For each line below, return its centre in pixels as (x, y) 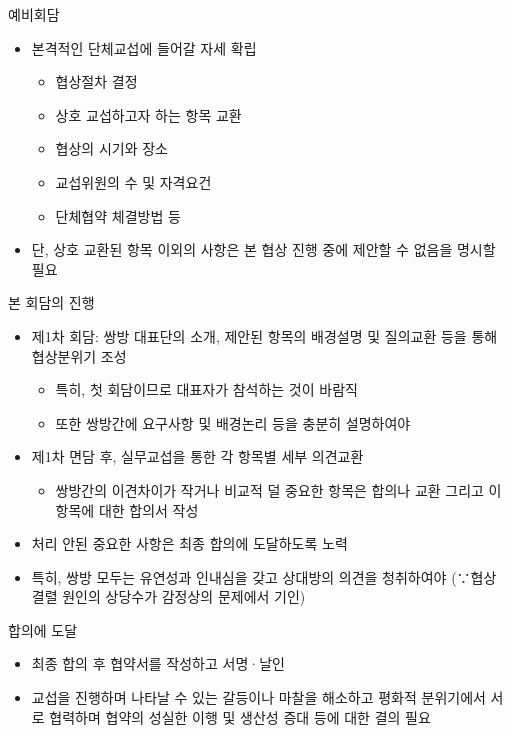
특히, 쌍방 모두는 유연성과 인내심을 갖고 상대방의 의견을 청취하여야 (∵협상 (264, 576)
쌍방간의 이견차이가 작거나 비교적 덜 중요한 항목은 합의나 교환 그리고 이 (278, 489)
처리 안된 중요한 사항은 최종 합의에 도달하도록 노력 (189, 543)
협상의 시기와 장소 (111, 148)
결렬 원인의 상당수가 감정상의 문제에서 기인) (168, 596)
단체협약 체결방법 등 (118, 215)
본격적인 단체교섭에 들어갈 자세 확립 (144, 47)
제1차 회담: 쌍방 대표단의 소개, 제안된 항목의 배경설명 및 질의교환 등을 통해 (264, 335)
